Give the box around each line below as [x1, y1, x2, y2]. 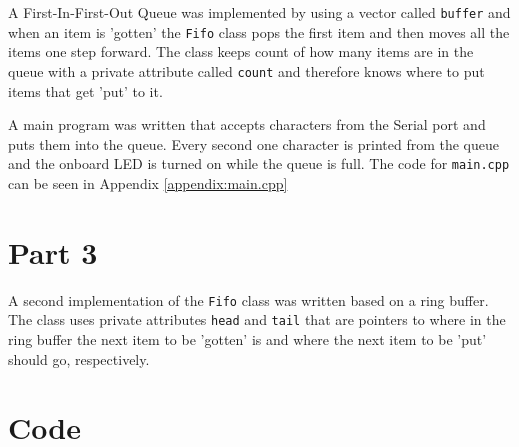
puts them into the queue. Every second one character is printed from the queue [8, 133, 499, 154]
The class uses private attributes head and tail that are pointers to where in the [8, 309, 506, 330]
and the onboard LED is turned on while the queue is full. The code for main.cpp [8, 153, 510, 174]
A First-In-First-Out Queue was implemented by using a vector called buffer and [8, 2, 511, 22]
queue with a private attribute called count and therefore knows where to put [8, 60, 485, 81]
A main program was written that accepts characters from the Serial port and [8, 114, 486, 135]
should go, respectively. [8, 348, 150, 369]
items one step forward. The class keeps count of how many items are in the [8, 41, 474, 62]
